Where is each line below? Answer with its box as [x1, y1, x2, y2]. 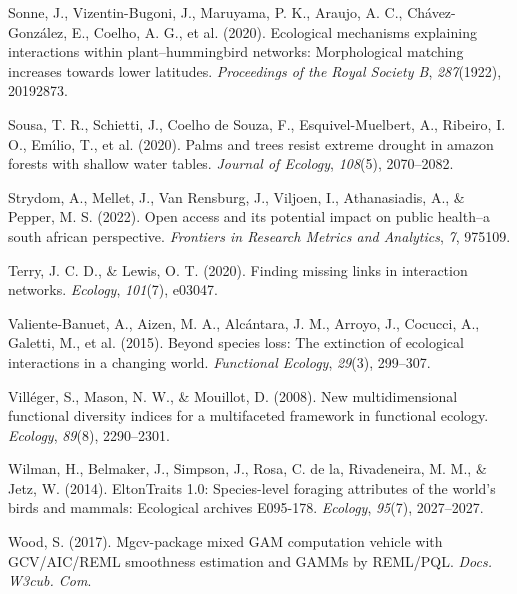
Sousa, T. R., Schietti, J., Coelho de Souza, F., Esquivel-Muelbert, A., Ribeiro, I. [8, 113, 506, 134]
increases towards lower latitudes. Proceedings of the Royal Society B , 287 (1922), [8, 60, 502, 81]
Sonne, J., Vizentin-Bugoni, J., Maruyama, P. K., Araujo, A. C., [8, 2, 403, 22]
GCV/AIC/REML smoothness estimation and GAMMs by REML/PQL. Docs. [8, 550, 493, 571]
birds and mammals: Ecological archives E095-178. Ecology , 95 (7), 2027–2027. [8, 497, 484, 518]
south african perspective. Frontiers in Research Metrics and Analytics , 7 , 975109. [8, 225, 511, 246]
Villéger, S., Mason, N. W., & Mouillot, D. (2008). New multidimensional [8, 385, 458, 406]
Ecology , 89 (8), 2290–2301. [8, 424, 170, 445]
